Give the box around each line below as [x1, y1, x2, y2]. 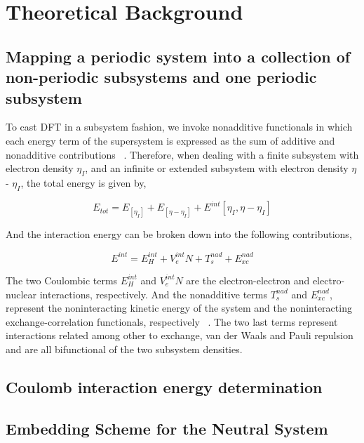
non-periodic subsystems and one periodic [6, 66, 317, 88]
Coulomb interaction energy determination [6, 376, 323, 397]
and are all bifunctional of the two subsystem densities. [6, 341, 243, 356]
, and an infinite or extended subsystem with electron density [85, 161, 349, 176]
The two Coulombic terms [6, 272, 118, 287]
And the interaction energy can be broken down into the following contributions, [6, 227, 352, 242]
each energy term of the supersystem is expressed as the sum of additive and [6, 133, 335, 147]
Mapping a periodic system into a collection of [6, 45, 351, 67]
